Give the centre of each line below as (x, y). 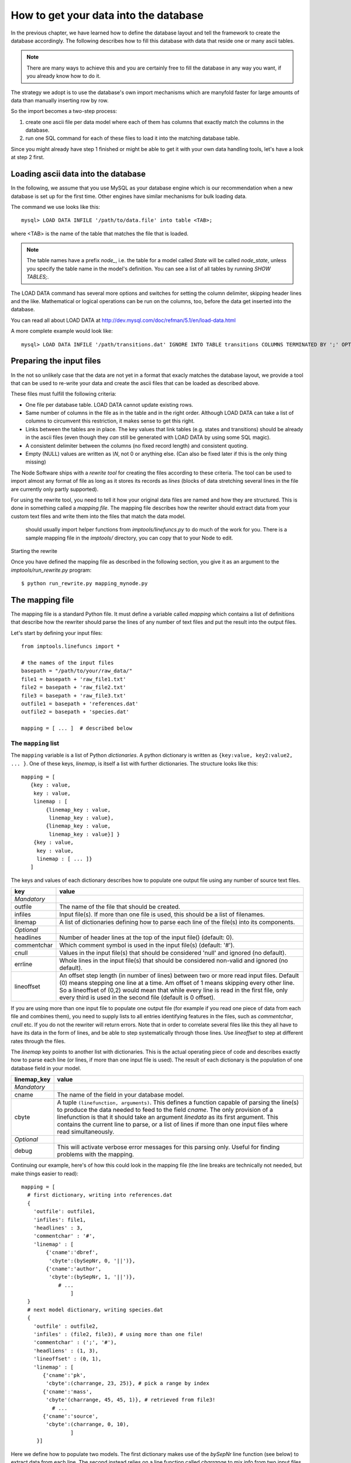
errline (23, 964)
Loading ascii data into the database (78, 174)
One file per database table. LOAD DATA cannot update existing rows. (109, 404)
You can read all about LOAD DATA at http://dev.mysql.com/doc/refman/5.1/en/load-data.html (123, 320)
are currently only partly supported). (55, 489)
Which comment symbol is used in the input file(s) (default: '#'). (147, 945)
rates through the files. (38, 1041)
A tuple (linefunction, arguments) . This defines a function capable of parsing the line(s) (178, 1103)
